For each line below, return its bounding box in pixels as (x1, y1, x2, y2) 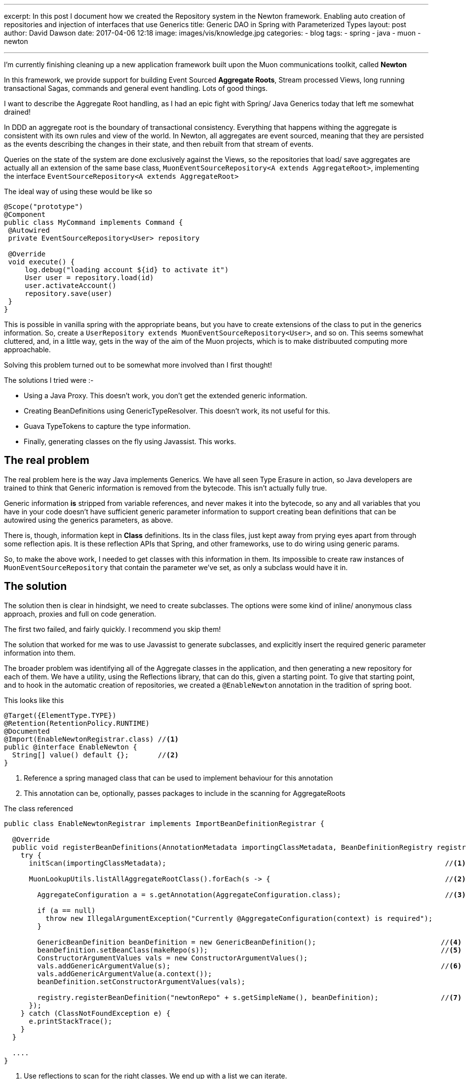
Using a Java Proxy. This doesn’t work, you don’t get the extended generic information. (24, 391, 308, 400)
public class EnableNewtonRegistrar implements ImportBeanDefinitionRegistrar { (4, 819, 325, 828)
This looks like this (4, 696, 64, 705)
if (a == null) (37, 906, 96, 914)
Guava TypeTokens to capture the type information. (24, 422, 191, 430)
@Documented (4, 727, 50, 735)
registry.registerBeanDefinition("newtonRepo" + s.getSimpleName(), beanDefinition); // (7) (37, 993, 462, 1001)
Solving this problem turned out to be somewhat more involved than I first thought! (4, 361, 272, 369)
